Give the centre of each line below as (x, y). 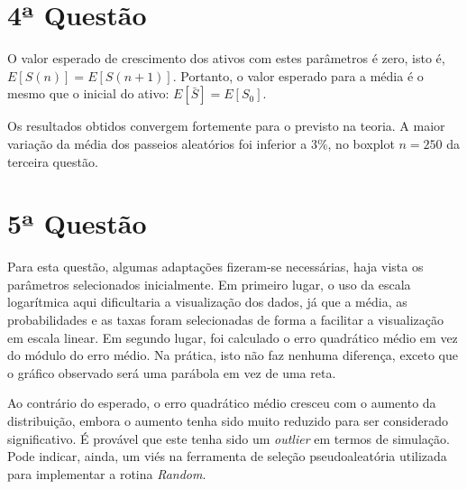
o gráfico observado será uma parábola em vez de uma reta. (172, 372)
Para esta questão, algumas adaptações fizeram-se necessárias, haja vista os (215, 267)
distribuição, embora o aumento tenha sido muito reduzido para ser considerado (228, 420)
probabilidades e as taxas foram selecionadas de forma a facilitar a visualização (225, 319)
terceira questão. (53, 161)
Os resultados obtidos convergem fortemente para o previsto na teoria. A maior (226, 126)
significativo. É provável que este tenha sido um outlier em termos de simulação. (229, 438)
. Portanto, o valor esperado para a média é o (298, 75)
